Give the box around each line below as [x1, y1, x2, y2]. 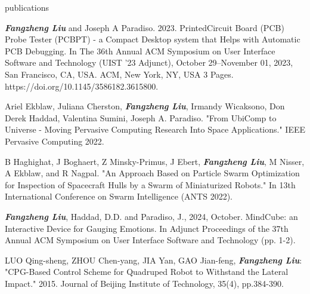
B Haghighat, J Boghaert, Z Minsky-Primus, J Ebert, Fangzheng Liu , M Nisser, [5, 155, 305, 167]
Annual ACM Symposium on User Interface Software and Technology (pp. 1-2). [5, 234, 296, 246]
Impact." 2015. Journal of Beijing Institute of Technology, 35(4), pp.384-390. [5, 277, 284, 289]
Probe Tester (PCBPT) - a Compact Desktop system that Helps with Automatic [5, 33, 300, 45]
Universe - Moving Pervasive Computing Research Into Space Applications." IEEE [5, 123, 306, 136]
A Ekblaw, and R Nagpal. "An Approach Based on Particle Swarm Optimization [5, 167, 300, 179]
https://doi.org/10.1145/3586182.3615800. [5, 79, 159, 92]
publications [5, 1, 49, 13]
